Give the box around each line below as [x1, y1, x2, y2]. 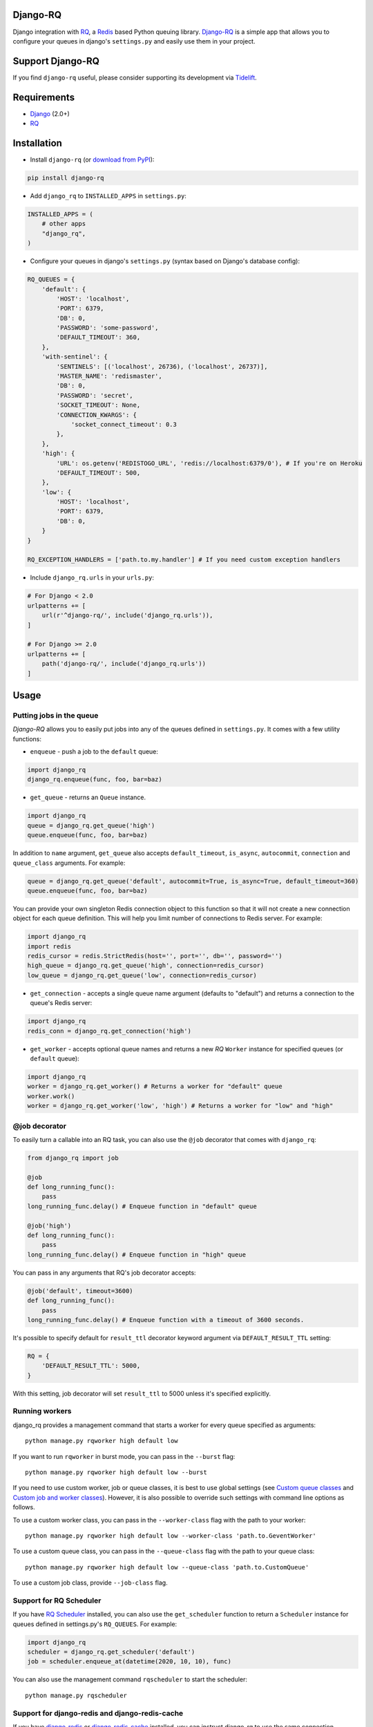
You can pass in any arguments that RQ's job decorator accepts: [12, 1268, 196, 1277]
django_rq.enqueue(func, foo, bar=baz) [27, 776, 162, 783]
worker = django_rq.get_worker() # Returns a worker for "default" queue [27, 1082, 283, 1091]
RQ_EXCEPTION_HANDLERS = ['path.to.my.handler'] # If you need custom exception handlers [27, 556, 341, 564]
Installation [12, 137, 62, 149]
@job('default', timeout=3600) [27, 1287, 134, 1295]
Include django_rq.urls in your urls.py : [30, 573, 155, 582]
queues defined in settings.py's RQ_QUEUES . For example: [12, 1620, 178, 1628]
